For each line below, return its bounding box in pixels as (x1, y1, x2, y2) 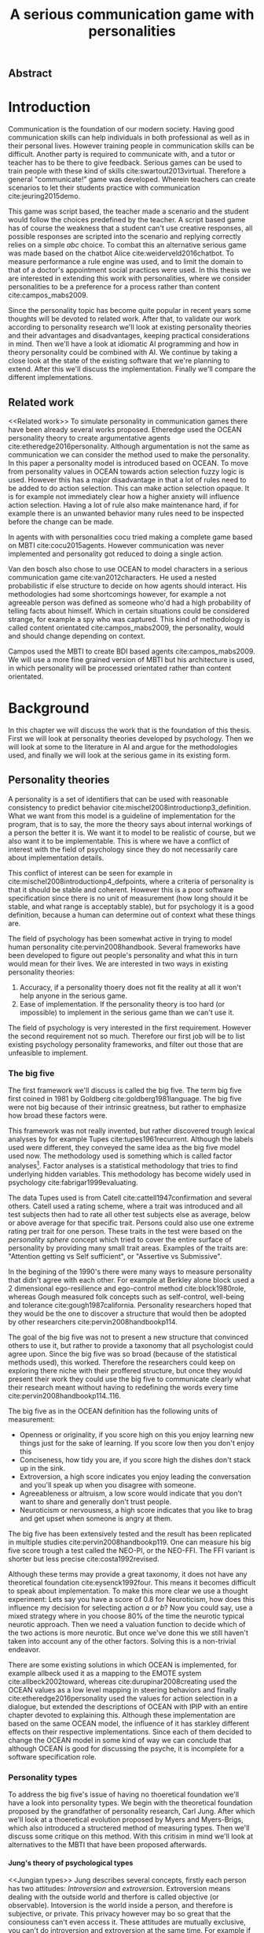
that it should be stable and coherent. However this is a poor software (8, 885, 234, 894)
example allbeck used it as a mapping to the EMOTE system (8, 1668, 202, 1678)
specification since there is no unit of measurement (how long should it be (8, 893, 249, 903)
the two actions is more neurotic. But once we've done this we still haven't (8, 1628, 249, 1637)
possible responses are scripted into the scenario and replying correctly (8, 232, 241, 241)
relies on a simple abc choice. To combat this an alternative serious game (8, 240, 247, 250)
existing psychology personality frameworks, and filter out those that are (8, 1039, 244, 1049)
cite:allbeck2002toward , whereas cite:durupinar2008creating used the (8, 1677, 237, 1686)
